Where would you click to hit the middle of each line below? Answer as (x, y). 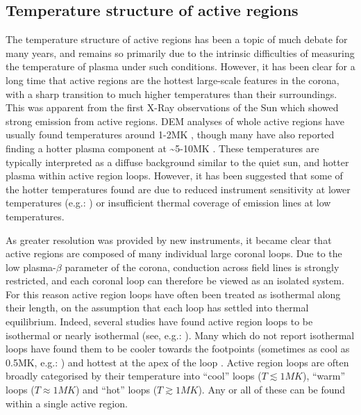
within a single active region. (67, 403)
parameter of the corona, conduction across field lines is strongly (202, 267)
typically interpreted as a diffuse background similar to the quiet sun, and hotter (177, 162)
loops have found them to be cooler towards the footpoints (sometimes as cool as (178, 349)
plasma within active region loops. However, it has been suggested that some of (174, 176)
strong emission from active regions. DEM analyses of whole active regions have (175, 121)
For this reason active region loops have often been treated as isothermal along (173, 294)
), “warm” (324, 376)
